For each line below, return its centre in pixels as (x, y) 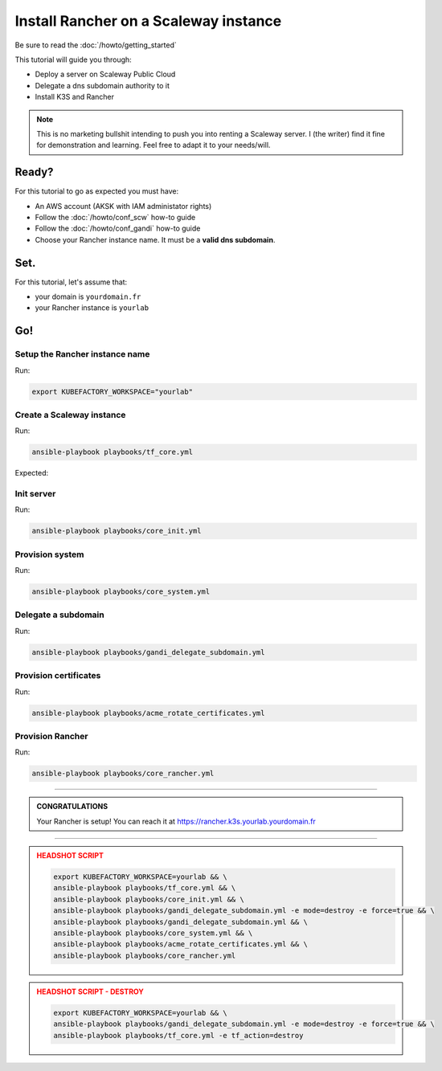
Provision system (49, 554)
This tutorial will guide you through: (73, 59)
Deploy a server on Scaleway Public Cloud (105, 74)
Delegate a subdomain (59, 615)
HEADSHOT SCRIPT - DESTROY (90, 991)
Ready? (34, 172)
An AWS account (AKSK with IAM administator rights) (123, 206)
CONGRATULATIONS (72, 807)
